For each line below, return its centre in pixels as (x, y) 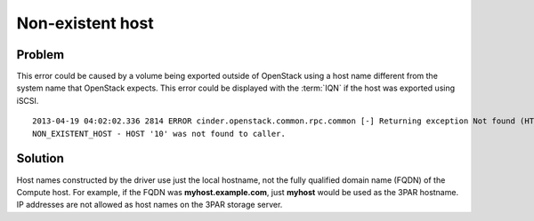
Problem (40, 55)
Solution (40, 158)
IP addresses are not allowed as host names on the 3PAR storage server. (150, 205)
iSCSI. (28, 100)
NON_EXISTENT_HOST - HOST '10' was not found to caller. (159, 134)
